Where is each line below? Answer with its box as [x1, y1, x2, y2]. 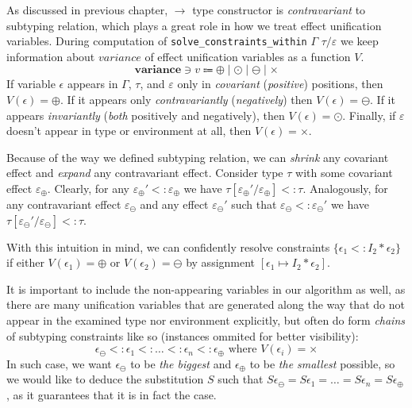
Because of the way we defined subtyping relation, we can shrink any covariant [6, 148, 389, 165]
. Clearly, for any [47, 180, 130, 196]
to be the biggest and [130, 355, 232, 371]
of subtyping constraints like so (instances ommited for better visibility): [6, 327, 359, 344]
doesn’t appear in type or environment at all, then [6, 122, 252, 139]
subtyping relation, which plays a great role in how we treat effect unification [6, 17, 382, 33]
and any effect [140, 196, 209, 212]
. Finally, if [342, 106, 396, 123]
